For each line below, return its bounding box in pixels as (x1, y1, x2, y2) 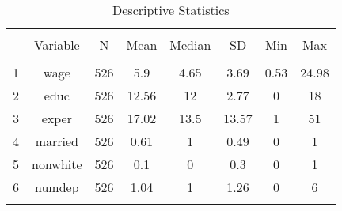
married (35, 132, 78, 150)
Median (169, 36, 211, 54)
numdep (35, 178, 79, 196)
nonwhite (32, 155, 82, 173)
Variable (33, 36, 80, 54)
